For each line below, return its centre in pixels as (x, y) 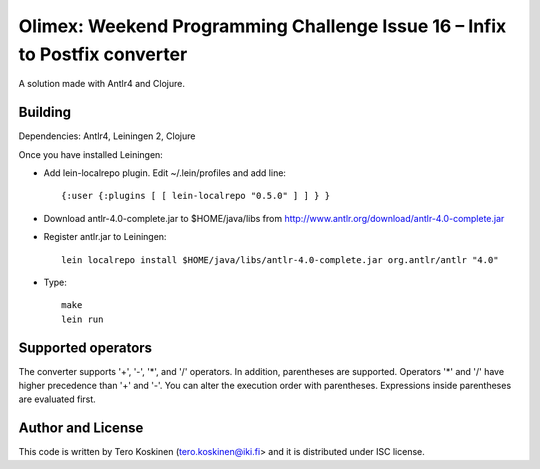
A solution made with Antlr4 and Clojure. (101, 84)
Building (45, 112)
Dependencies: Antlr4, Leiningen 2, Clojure (107, 136)
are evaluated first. (57, 399)
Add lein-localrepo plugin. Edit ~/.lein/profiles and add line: (165, 173)
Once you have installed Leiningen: (91, 154)
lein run (82, 319)
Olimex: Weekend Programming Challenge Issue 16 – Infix (262, 26)
